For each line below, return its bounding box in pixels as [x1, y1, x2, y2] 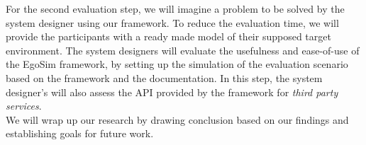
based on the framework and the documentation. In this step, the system [6, 70, 323, 85]
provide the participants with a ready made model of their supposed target [6, 29, 331, 44]
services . [6, 98, 42, 113]
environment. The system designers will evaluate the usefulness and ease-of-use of [6, 42, 360, 57]
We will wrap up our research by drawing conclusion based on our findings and [6, 112, 349, 127]
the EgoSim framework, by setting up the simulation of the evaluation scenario [6, 57, 348, 71]
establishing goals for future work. [6, 126, 154, 141]
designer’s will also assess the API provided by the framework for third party [6, 84, 338, 99]
